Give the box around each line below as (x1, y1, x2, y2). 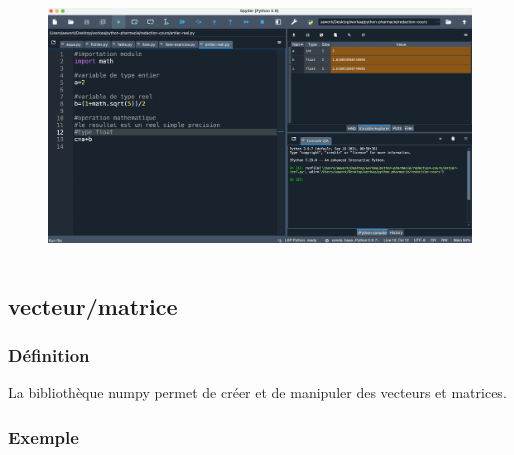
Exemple (8, 424, 79, 449)
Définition (8, 342, 90, 367)
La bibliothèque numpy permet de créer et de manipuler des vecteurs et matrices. (8, 382, 507, 403)
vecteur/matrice (8, 290, 178, 321)
